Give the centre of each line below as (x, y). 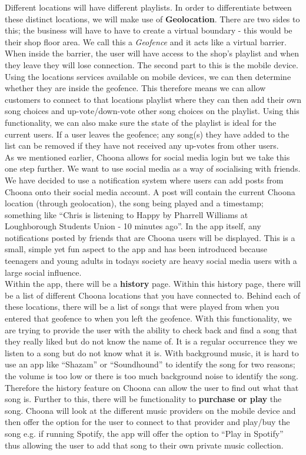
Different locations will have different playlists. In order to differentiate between (148, 7)
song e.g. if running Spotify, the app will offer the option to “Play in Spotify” (144, 433)
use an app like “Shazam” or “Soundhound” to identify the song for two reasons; (150, 364)
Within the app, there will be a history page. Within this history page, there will (153, 284)
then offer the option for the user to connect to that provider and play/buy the (147, 422)
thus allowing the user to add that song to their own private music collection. (144, 445)
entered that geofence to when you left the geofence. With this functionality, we (148, 318)
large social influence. (43, 272)
